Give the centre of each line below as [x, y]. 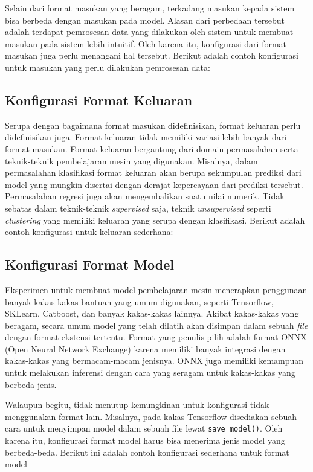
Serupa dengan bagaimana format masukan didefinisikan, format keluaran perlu [153, 125]
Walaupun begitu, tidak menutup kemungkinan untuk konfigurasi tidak [137, 405]
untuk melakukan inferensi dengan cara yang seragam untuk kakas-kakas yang [150, 373]
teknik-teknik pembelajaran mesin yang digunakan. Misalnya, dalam [131, 160]
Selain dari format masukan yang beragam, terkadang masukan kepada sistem [150, 8]
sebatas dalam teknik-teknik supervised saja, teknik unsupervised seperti [138, 208]
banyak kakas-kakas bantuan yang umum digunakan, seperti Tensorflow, [139, 301]
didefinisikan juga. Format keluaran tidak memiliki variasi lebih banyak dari [146, 137]
